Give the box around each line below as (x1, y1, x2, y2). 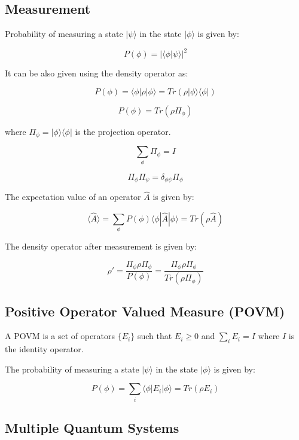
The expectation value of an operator (5, 190, 141, 203)
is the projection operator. (75, 125, 171, 137)
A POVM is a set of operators (5, 330, 115, 342)
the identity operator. (5, 343, 84, 355)
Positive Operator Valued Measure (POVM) (5, 301, 285, 320)
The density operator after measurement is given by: (5, 240, 197, 253)
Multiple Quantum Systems (5, 419, 179, 437)
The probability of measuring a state (5, 362, 139, 375)
